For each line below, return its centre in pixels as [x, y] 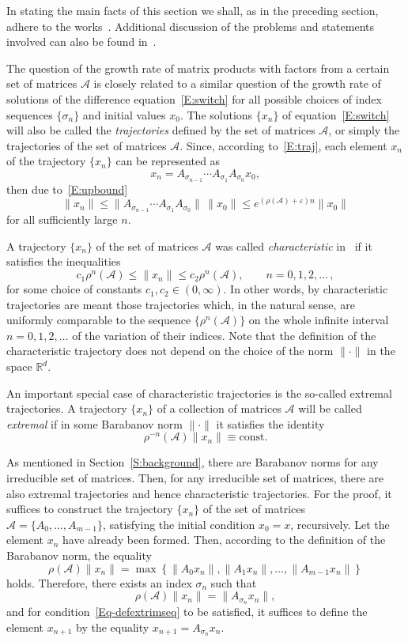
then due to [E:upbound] [67, 189]
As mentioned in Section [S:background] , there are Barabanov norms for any [193, 462]
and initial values [124, 114]
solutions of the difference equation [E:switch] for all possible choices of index [194, 98]
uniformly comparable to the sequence [99, 320]
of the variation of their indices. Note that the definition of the [224, 335]
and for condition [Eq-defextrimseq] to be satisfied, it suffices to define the [187, 611]
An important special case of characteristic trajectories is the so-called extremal [199, 393]
